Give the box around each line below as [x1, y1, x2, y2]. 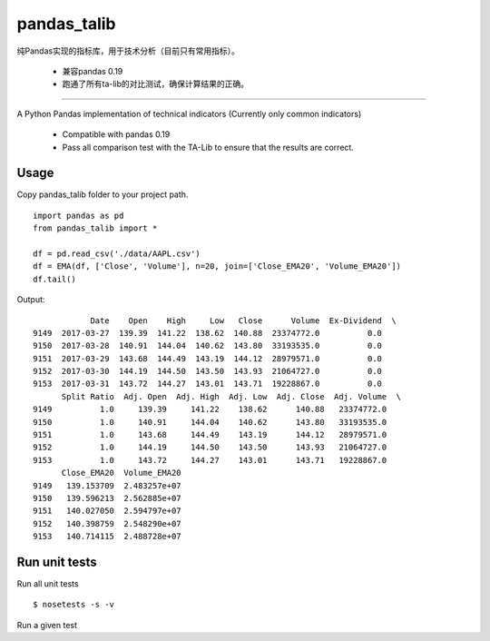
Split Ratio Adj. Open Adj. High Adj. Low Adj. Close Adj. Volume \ [61, 391, 402, 401]
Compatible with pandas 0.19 [62, 129, 171, 140]
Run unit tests [16, 554, 97, 569]
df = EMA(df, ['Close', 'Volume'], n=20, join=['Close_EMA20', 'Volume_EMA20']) [33, 261, 402, 271]
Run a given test [16, 619, 77, 630]
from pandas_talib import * [33, 223, 158, 233]
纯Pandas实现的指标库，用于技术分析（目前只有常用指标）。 [16, 45, 240, 56]
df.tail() [33, 273, 76, 284]
